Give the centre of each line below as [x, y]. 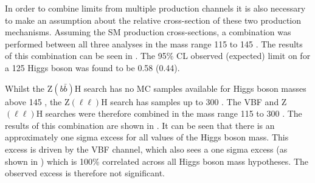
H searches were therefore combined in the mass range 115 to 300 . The [169, 113]
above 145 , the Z [37, 101]
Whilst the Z [29, 88]
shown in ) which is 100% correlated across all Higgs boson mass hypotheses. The [157, 161]
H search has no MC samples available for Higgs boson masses [190, 88]
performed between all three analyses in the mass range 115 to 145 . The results [154, 43]
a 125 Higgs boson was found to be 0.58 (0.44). [92, 67]
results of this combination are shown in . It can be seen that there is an [140, 125]
